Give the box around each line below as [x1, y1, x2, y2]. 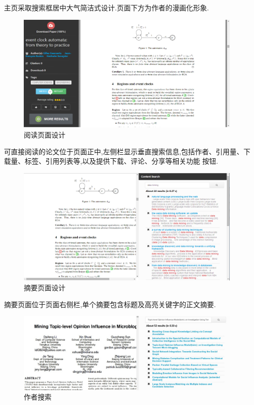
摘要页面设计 [24, 282, 65, 292]
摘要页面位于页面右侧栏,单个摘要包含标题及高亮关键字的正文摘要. [4, 299, 216, 309]
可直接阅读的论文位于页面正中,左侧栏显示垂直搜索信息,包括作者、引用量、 [4, 146, 244, 156]
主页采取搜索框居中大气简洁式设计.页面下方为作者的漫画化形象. [4, 2, 209, 12]
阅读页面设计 [24, 130, 65, 140]
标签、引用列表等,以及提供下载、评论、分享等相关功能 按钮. [24, 156, 218, 166]
